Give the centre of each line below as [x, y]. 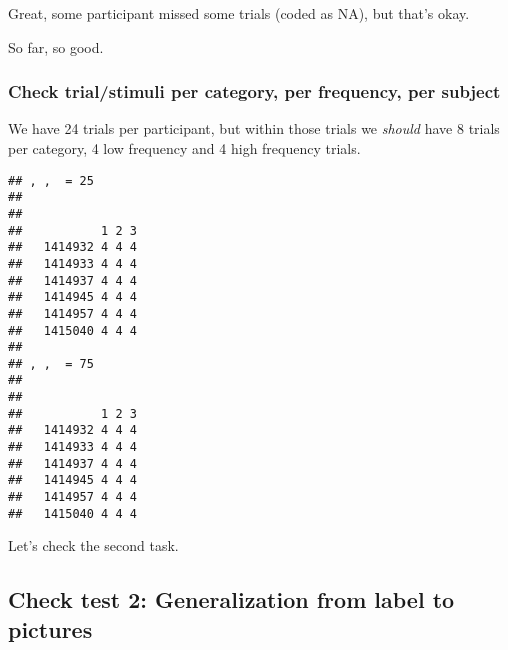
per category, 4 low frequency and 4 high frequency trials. [184, 148]
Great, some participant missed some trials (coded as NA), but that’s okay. [239, 13]
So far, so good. [56, 46]
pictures [50, 628]
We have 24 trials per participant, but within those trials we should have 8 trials [254, 128]
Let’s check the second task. [93, 545]
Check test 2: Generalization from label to [231, 599]
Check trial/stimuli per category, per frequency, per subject [254, 91]
